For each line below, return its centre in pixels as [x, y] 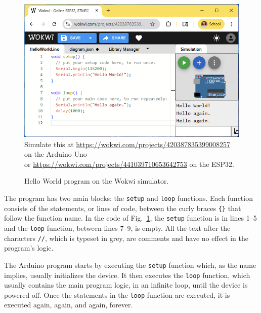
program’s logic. [29, 248]
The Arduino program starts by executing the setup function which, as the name [130, 265]
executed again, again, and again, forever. [69, 305]
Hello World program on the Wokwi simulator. [97, 181]
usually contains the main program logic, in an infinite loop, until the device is [126, 285]
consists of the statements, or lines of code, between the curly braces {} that [123, 208]
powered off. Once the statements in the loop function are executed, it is [117, 294]
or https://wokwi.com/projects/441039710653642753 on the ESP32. [129, 164]
